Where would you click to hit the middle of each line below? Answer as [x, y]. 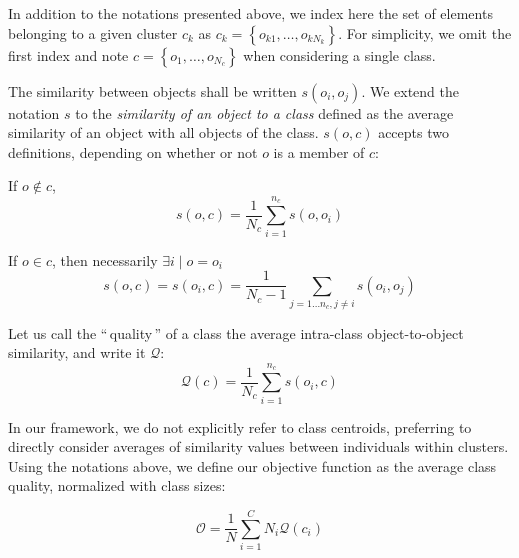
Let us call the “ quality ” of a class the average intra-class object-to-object [236, 332]
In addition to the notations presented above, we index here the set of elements [250, 13]
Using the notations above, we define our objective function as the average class [252, 465]
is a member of [319, 151]
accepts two [413, 132]
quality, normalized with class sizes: [117, 485]
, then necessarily [104, 259]
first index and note [68, 54]
